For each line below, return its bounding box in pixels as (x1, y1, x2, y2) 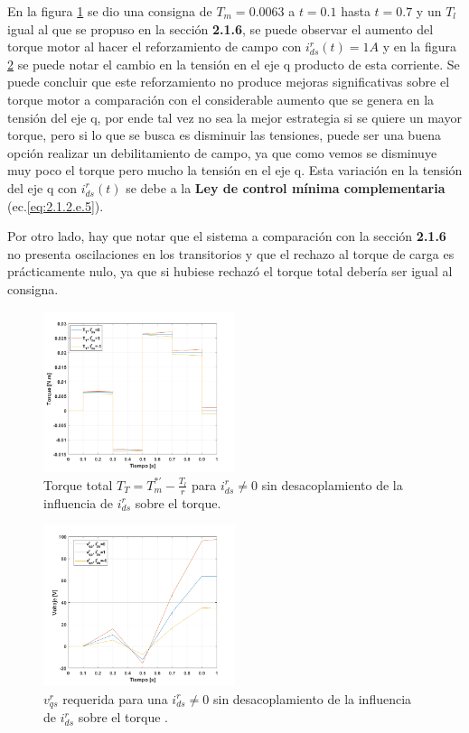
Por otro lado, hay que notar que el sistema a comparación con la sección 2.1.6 (7, 227, 446, 246)
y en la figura (382, 37, 456, 56)
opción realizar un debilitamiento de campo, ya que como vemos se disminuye (7, 143, 437, 162)
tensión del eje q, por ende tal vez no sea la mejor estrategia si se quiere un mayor (7, 107, 462, 126)
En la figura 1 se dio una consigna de (7, 2, 212, 20)
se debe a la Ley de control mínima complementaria (126, 178, 446, 197)
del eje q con (7, 178, 77, 197)
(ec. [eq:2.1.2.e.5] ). (7, 196, 104, 215)
